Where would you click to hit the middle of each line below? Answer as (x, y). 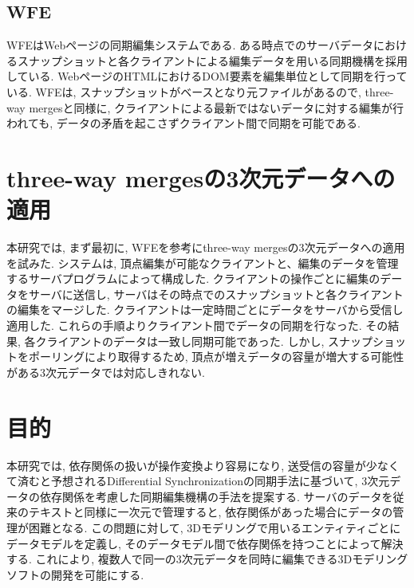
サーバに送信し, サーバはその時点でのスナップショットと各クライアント (216, 294)
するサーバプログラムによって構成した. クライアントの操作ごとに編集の (193, 278)
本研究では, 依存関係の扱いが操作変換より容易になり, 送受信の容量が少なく (203, 465)
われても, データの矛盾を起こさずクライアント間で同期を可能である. (183, 123)
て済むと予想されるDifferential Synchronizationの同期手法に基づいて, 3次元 (198, 481)
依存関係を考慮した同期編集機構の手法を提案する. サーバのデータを (216, 496)
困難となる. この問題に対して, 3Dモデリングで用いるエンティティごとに (215, 527)
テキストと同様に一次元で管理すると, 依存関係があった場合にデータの (211, 512)
